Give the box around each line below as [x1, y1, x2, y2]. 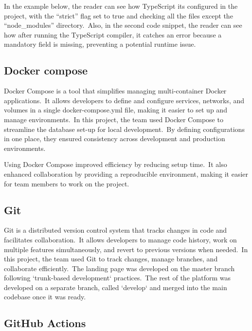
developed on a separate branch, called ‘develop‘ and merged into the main [4, 282, 227, 292]
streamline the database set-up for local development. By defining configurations [4, 124, 245, 134]
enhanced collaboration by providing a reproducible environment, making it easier [4, 168, 249, 179]
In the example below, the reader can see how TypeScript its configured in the [4, 1, 238, 11]
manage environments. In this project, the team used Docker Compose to [4, 114, 223, 124]
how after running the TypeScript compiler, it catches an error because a [4, 29, 222, 39]
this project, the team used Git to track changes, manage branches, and [4, 254, 218, 264]
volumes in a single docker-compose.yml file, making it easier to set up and [4, 105, 227, 115]
